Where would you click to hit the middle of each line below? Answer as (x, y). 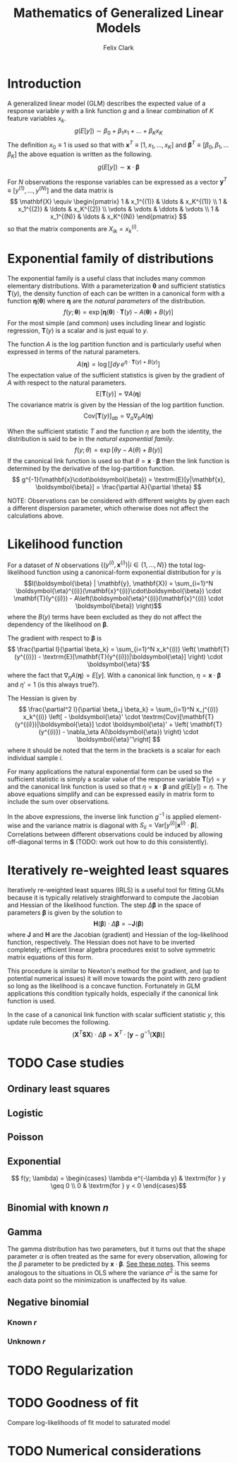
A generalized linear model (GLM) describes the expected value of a (107, 103)
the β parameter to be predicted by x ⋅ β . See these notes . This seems (109, 1264)
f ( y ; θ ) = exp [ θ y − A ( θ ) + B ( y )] (119, 450)
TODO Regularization (71, 1371)
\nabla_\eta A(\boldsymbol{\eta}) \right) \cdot (133, 732)
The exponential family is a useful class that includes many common (107, 279)
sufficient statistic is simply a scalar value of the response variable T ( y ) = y (117, 779)
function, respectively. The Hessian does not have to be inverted (101, 943)
